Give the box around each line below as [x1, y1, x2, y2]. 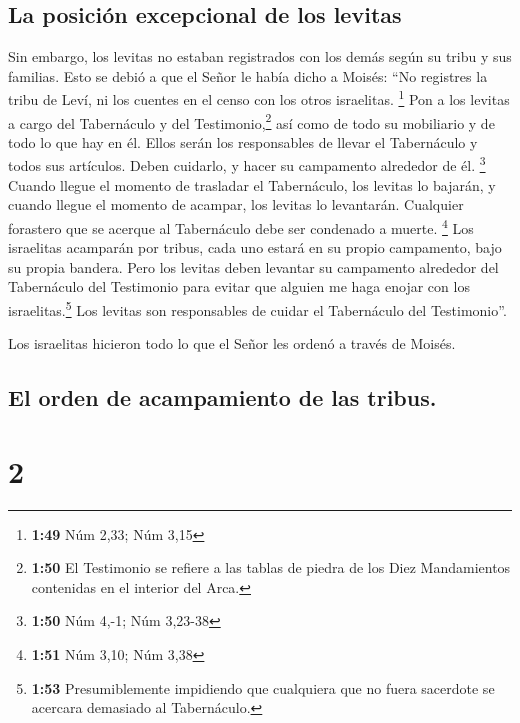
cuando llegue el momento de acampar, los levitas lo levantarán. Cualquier [8, 194, 464, 215]
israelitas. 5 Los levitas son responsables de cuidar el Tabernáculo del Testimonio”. [8, 296, 507, 320]
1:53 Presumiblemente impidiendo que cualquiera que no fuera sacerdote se [31, 677, 495, 698]
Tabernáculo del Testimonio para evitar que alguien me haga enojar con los [8, 276, 470, 297]
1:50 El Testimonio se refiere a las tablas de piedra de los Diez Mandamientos [31, 557, 511, 578]
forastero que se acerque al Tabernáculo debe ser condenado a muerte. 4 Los [8, 214, 474, 238]
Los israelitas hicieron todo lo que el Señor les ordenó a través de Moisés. [8, 333, 456, 354]
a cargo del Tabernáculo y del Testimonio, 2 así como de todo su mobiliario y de [8, 109, 495, 133]
